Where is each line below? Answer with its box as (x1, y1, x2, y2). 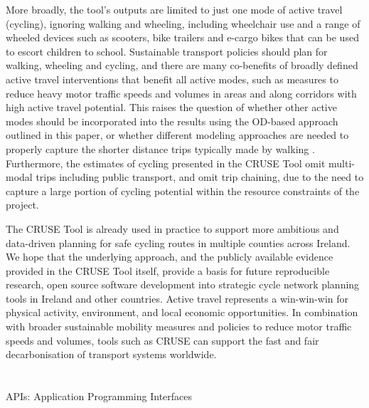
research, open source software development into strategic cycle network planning (6, 277, 360, 292)
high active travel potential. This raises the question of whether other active (6, 100, 337, 115)
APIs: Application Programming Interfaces (6, 389, 193, 404)
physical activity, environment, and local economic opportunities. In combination (6, 305, 358, 320)
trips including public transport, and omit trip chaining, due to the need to (36, 169, 364, 184)
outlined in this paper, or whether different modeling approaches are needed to (6, 127, 349, 142)
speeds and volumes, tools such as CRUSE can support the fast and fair (6, 333, 319, 347)
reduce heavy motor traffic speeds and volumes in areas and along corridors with (6, 85, 357, 100)
